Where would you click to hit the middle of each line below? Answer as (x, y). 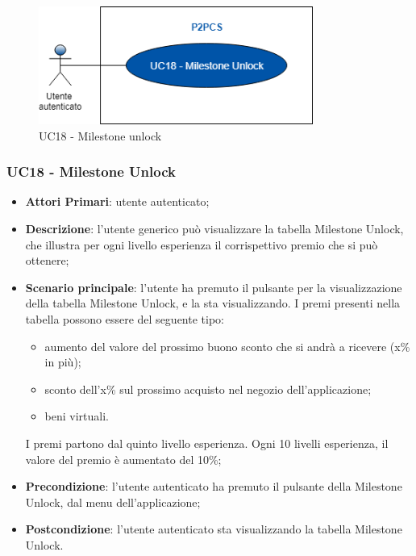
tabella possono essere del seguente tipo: (125, 319)
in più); (63, 362)
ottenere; (47, 260)
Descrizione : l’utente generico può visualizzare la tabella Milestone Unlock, (214, 229)
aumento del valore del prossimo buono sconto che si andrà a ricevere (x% (227, 346)
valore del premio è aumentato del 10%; (123, 459)
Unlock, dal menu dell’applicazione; (113, 502)
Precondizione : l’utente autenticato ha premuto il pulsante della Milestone (214, 486)
